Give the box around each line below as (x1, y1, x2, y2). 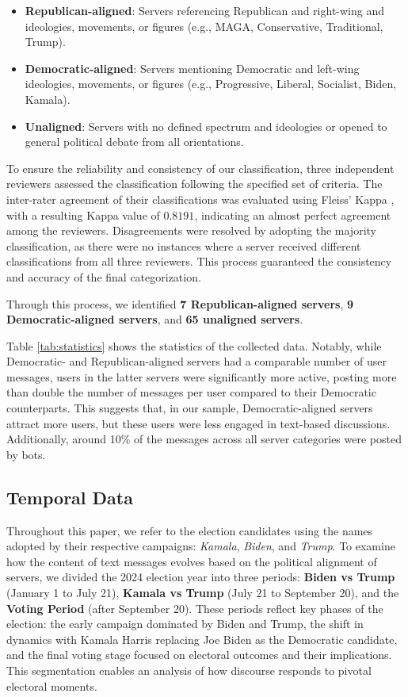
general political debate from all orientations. (25, 133, 244, 150)
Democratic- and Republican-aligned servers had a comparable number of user (6, 353, 387, 370)
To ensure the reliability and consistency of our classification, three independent (6, 159, 395, 176)
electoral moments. (6, 677, 97, 694)
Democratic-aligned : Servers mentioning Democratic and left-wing (25, 59, 360, 76)
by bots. (6, 446, 46, 462)
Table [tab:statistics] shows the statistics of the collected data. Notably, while (6, 337, 382, 354)
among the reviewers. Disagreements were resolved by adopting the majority (6, 222, 376, 239)
